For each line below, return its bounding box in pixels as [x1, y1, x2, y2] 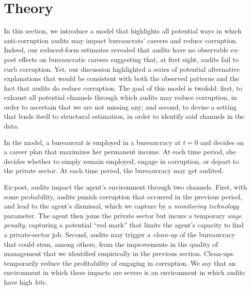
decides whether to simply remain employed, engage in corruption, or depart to [4, 156, 239, 166]
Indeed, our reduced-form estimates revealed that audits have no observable [4, 45, 229, 55]
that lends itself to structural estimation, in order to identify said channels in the [4, 111, 245, 121]
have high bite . [4, 276, 47, 287]
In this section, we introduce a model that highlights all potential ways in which [4, 26, 242, 36]
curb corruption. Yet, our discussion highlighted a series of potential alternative [4, 64, 240, 74]
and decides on [200, 137, 244, 147]
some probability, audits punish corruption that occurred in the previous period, [4, 191, 242, 201]
